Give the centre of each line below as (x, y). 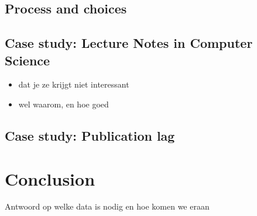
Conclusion (50, 178)
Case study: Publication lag (90, 135)
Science (28, 60)
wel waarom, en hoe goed (64, 104)
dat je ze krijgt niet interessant (74, 84)
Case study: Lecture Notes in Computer (129, 43)
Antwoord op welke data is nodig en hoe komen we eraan (107, 206)
